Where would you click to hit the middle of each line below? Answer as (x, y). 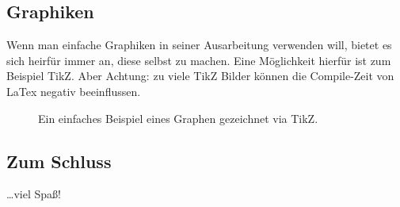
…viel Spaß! (34, 194)
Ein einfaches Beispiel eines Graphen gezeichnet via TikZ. (178, 118)
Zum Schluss (59, 161)
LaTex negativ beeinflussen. (74, 91)
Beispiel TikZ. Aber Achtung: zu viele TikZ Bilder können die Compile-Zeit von (200, 76)
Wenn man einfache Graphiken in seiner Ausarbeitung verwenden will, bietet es (199, 45)
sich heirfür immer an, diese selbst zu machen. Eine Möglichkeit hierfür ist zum (199, 60)
